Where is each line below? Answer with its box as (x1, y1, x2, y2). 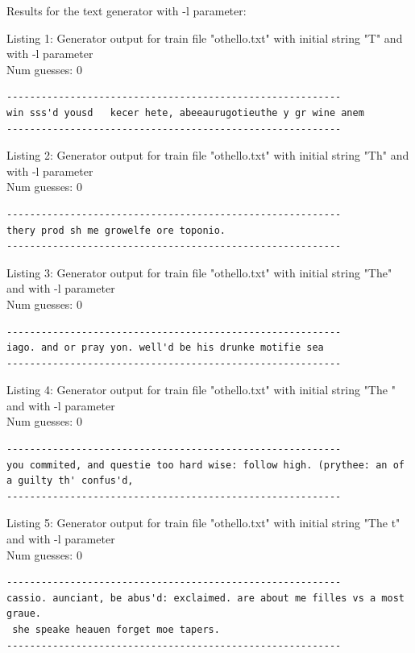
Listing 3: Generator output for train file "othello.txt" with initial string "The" (6, 264, 392, 281)
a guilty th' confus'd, (6, 475, 134, 487)
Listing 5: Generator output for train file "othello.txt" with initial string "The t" (6, 514, 400, 531)
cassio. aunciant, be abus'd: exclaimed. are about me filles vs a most (6, 592, 405, 604)
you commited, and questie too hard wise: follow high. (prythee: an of (6, 459, 405, 471)
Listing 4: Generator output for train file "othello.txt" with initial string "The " (6, 381, 396, 398)
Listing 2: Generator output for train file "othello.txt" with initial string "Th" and (6, 147, 409, 164)
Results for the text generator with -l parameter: (6, 2, 247, 19)
